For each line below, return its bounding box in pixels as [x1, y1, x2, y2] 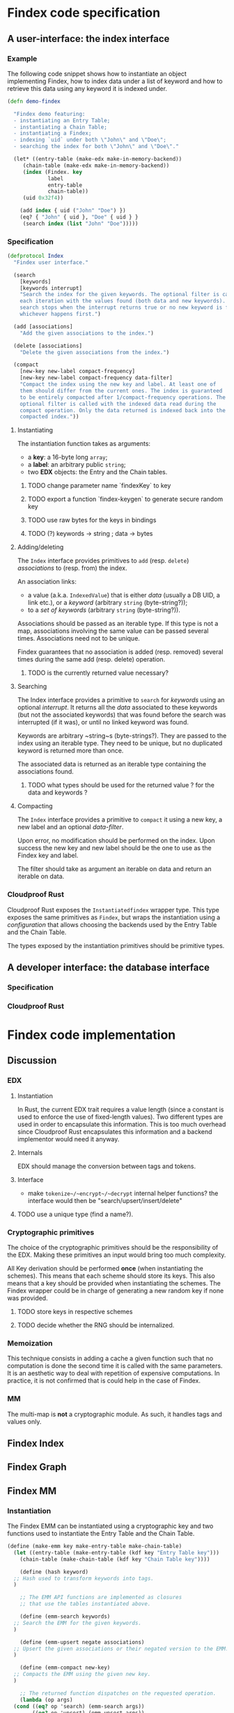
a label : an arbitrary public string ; [27, 460, 126, 469]
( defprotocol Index [7, 253, 64, 260]
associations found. [17, 767, 75, 776]
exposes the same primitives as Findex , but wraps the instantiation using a [7, 913, 221, 921]
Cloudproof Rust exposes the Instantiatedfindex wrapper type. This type [7, 905, 219, 914]
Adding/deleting [17, 543, 64, 551]
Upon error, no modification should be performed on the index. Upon [17, 836, 215, 845]
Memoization [7, 1338, 53, 1348]
